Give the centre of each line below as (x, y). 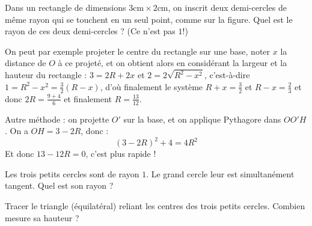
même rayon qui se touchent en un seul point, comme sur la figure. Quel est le (149, 19)
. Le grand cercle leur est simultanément (220, 173)
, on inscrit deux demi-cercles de (227, 7)
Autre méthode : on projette (57, 119)
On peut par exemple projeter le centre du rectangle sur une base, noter (138, 51)
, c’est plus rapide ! (121, 154)
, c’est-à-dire (227, 75)
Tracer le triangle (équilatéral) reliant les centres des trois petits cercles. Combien (155, 205)
